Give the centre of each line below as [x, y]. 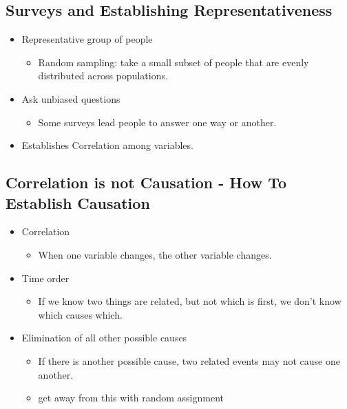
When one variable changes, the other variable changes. [155, 254]
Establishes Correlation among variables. [107, 145]
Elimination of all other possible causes [104, 338]
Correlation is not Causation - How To [146, 182]
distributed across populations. [103, 76]
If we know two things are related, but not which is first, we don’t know [190, 301]
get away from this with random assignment [131, 398]
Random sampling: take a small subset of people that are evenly [173, 62]
